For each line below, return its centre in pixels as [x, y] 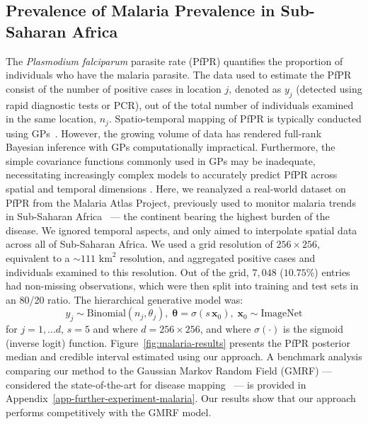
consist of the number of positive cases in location [114, 88]
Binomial [106, 314]
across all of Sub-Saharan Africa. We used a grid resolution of [139, 244]
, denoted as [255, 88]
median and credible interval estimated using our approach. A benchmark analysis [184, 356]
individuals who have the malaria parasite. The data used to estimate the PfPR [179, 75]
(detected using [329, 88]
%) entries [328, 271]
